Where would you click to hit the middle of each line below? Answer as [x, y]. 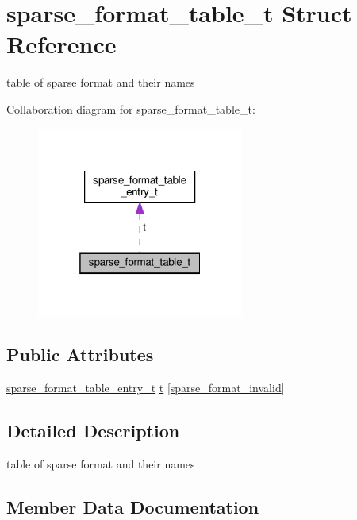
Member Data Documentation [133, 506]
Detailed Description [93, 431]
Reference [61, 44]
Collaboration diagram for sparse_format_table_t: [131, 108]
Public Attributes [80, 354]
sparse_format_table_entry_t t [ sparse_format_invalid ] [146, 388]
